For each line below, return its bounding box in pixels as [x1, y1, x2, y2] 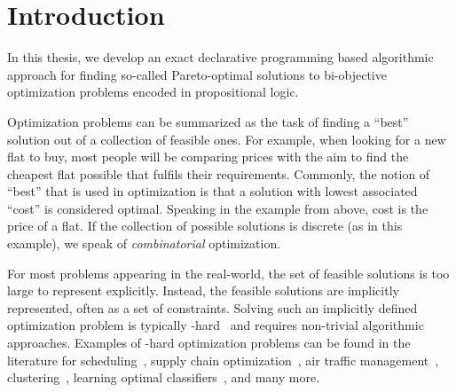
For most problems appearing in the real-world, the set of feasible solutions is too [7, 263, 450, 282]
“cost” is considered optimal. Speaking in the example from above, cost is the [7, 199, 428, 217]
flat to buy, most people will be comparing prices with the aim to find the [7, 147, 409, 166]
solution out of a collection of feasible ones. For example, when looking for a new [7, 129, 446, 148]
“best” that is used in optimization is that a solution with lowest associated [7, 182, 418, 200]
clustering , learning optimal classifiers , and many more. [7, 368, 320, 387]
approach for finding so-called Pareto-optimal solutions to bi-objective [7, 65, 387, 83]
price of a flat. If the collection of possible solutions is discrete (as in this [7, 216, 403, 235]
